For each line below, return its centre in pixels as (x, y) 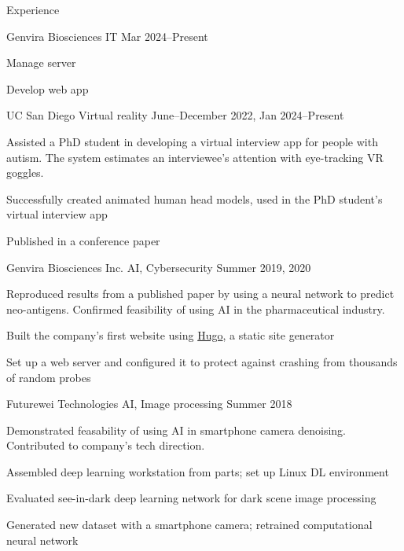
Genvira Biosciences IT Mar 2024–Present (107, 36)
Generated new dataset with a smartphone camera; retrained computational (189, 525)
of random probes (49, 377)
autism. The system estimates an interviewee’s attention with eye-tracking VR (195, 157)
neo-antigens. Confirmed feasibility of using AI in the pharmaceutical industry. (196, 309)
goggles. (25, 173)
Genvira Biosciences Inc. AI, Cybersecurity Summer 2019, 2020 (159, 267)
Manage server (41, 62)
